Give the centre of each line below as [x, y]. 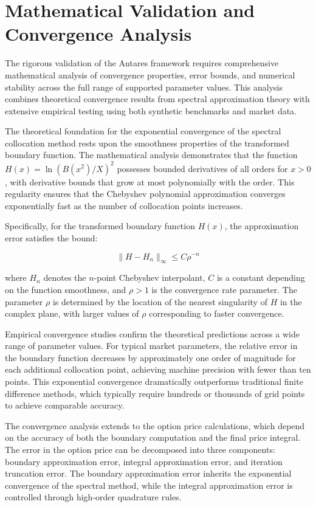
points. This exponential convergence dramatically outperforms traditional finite [154, 381]
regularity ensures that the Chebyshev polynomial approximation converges [145, 194]
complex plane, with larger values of [72, 313]
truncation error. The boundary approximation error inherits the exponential [148, 473]
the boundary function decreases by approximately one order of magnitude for [150, 357]
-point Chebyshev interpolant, [149, 278]
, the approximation [262, 226]
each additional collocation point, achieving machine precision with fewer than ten [158, 369]
